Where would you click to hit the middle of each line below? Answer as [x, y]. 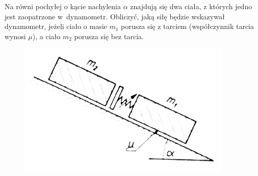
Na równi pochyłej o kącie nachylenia [63, 6]
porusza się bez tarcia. [109, 36]
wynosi [15, 36]
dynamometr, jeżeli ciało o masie [56, 26]
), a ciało [46, 36]
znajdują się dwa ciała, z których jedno [191, 6]
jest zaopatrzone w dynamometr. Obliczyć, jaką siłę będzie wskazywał [115, 16]
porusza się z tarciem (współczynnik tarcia [188, 26]
